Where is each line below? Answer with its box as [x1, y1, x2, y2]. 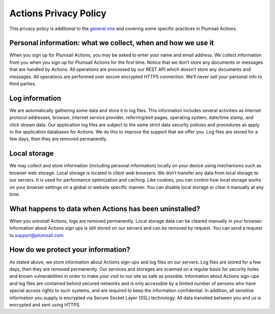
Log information [9, 94, 61, 102]
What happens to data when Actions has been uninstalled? [9, 204, 201, 213]
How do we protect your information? [9, 245, 130, 254]
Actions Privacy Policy [9, 8, 107, 19]
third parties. [9, 81, 37, 87]
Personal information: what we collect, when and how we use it [9, 39, 214, 47]
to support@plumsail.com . [9, 232, 65, 238]
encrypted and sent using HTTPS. [9, 301, 81, 308]
